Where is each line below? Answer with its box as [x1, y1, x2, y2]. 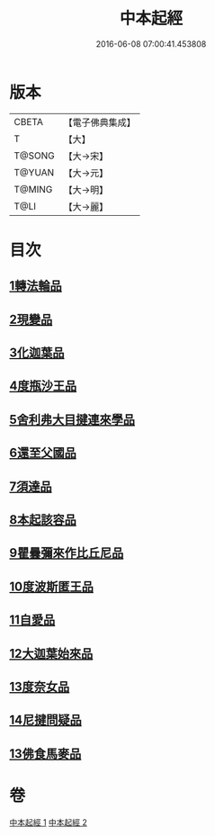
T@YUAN [13, 166, 55, 178]
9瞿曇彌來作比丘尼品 [9, 545, 124, 561]
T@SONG [13, 149, 56, 162]
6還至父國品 [9, 445, 76, 461]
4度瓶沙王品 [9, 379, 77, 394]
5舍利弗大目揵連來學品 [9, 411, 136, 427]
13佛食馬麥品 [9, 746, 82, 761]
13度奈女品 [9, 679, 70, 694]
